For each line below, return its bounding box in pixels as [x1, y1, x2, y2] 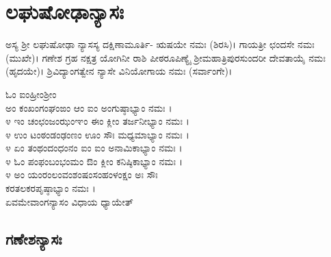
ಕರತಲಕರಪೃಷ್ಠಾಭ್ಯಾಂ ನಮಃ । [5, 181, 96, 195]
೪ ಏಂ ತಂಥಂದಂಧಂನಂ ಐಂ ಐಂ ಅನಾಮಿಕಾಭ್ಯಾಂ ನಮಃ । [5, 140, 183, 155]
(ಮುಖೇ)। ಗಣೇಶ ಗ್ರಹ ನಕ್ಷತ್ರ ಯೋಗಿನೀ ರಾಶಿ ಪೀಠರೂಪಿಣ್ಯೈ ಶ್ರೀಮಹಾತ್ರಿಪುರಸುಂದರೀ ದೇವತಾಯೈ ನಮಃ [5, 50, 326, 64]
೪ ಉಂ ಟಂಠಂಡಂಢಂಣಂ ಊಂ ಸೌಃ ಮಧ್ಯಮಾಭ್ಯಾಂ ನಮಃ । [5, 127, 189, 141]
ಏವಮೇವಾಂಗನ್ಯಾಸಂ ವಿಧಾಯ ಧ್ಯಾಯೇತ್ [5, 194, 133, 208]
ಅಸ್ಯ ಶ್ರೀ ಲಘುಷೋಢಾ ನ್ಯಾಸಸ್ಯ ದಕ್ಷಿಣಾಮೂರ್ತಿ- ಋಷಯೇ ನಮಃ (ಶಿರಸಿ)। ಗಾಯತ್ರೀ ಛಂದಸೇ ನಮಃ [5, 37, 315, 51]
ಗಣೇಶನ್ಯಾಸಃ [5, 228, 62, 249]
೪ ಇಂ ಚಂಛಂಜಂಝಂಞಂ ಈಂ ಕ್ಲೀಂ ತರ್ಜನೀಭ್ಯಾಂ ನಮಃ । [5, 114, 189, 128]
